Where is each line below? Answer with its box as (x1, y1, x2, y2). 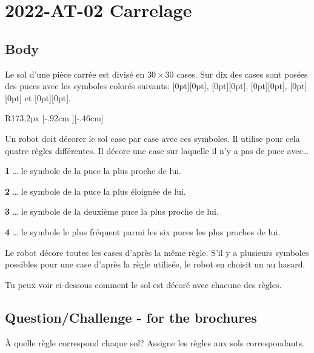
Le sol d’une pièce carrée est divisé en (5, 67, 145, 80)
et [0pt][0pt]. (24, 91, 71, 104)
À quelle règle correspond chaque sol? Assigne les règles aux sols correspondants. (5, 336, 305, 349)
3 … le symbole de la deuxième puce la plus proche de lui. (5, 205, 219, 218)
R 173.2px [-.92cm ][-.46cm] (5, 112, 104, 124)
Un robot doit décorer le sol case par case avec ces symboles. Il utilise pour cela (5, 132, 300, 144)
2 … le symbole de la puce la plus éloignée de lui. (5, 184, 186, 197)
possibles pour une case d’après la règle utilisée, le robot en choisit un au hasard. (5, 258, 306, 271)
